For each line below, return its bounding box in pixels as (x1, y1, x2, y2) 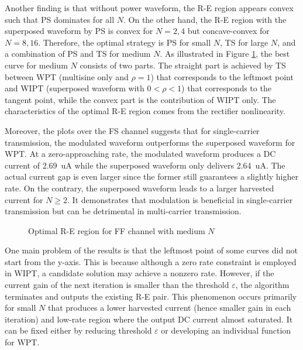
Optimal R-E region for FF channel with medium (28, 224, 205, 236)
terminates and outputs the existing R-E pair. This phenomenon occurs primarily (5, 290, 297, 302)
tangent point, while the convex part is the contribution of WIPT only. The (5, 93, 276, 105)
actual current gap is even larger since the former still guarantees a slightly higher (5, 170, 298, 183)
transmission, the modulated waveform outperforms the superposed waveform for (5, 136, 295, 148)
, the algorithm (235, 279, 290, 291)
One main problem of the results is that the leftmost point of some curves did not (5, 244, 298, 256)
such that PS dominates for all (5, 13, 115, 25)
